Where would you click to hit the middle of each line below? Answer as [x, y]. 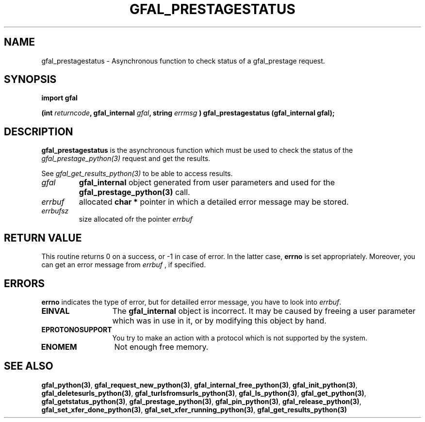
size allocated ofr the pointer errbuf [136, 219]
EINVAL [56, 311]
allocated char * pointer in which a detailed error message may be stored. [214, 202]
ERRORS [25, 283]
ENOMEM [59, 347]
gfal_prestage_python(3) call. [134, 192]
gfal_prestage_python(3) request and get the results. [126, 159]
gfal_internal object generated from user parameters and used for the [207, 183]
